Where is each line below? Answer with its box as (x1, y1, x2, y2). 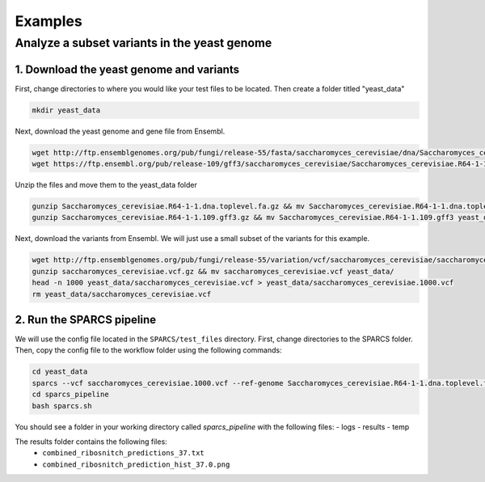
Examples (15, 12, 82, 30)
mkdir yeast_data (32, 105, 101, 115)
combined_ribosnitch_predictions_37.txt (42, 449, 205, 458)
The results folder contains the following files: (15, 437, 167, 446)
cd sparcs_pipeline (32, 390, 109, 400)
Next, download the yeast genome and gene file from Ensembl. (15, 126, 226, 136)
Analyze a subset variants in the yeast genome (15, 36, 272, 50)
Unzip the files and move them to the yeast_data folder (15, 180, 197, 190)
